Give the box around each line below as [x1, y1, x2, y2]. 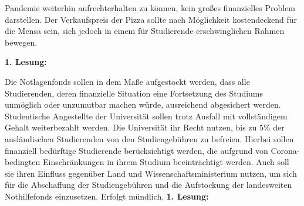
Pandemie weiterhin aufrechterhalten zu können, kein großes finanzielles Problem [5, 2, 296, 13]
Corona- [271, 144, 300, 156]
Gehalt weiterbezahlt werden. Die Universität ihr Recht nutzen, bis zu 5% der [5, 121, 285, 133]
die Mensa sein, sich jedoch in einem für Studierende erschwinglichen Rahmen [5, 25, 285, 37]
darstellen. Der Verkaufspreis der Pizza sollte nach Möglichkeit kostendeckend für [5, 13, 298, 25]
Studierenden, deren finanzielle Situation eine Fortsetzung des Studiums [5, 87, 264, 99]
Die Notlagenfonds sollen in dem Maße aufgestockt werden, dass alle [5, 75, 250, 87]
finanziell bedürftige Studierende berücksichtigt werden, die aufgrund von [5, 144, 268, 156]
